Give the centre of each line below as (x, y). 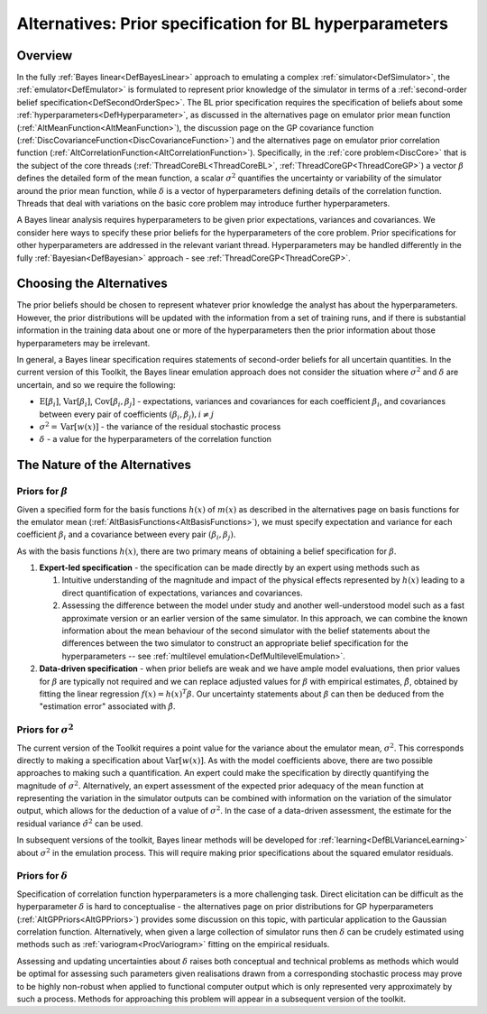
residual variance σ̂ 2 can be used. (80, 823)
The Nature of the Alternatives (104, 465)
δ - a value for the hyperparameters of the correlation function (156, 439)
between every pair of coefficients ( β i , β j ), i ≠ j (127, 415)
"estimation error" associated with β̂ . (107, 706)
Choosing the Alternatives (92, 284)
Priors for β (42, 492)
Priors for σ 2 (45, 729)
